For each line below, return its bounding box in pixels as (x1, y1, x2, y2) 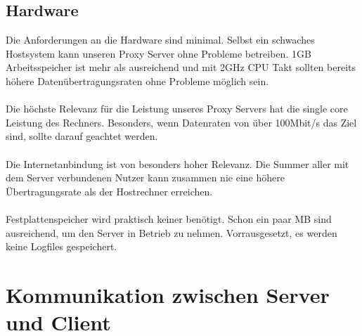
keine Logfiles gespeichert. (6, 239, 117, 254)
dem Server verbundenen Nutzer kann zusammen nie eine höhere (6, 170, 285, 185)
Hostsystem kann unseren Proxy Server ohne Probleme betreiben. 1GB (6, 46, 311, 60)
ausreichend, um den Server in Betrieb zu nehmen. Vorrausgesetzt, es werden (6, 225, 337, 240)
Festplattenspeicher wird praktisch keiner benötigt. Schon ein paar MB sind (6, 211, 332, 226)
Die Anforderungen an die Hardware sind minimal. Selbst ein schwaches (6, 32, 315, 47)
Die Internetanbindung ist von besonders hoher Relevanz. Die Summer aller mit (6, 156, 349, 171)
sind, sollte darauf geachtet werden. (6, 129, 158, 143)
